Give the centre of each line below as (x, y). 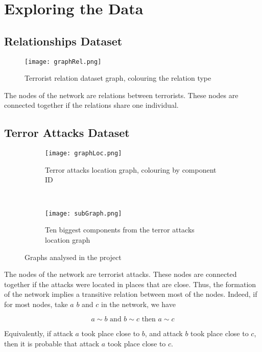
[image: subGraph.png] (84, 213)
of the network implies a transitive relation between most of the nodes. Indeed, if (131, 294)
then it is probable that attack (52, 344)
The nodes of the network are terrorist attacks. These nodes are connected (121, 274)
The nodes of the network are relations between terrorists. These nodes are (121, 95)
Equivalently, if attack (39, 333)
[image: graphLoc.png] (84, 154)
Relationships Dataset (63, 41)
